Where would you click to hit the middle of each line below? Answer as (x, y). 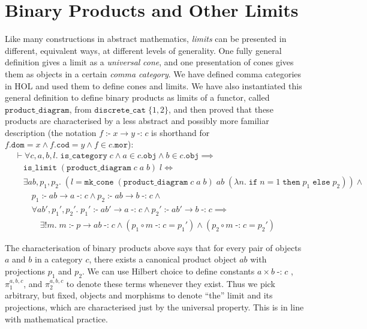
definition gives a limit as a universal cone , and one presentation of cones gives (149, 62)
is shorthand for (181, 132)
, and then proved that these (221, 109)
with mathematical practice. (56, 319)
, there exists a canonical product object (163, 259)
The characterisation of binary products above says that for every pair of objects (153, 247)
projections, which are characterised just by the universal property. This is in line (154, 307)
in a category (58, 259)
